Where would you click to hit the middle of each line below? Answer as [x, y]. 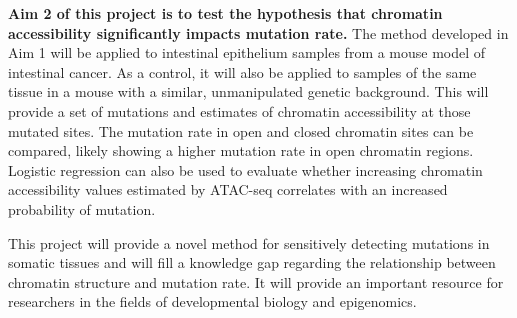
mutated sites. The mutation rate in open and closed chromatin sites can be [241, 130]
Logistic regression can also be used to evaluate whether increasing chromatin [245, 169]
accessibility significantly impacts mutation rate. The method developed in [258, 32]
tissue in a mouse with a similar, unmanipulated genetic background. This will [248, 91]
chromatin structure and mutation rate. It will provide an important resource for [256, 281]
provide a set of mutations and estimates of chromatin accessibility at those [239, 110]
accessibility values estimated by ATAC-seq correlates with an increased [228, 189]
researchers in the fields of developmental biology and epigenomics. [212, 301]
